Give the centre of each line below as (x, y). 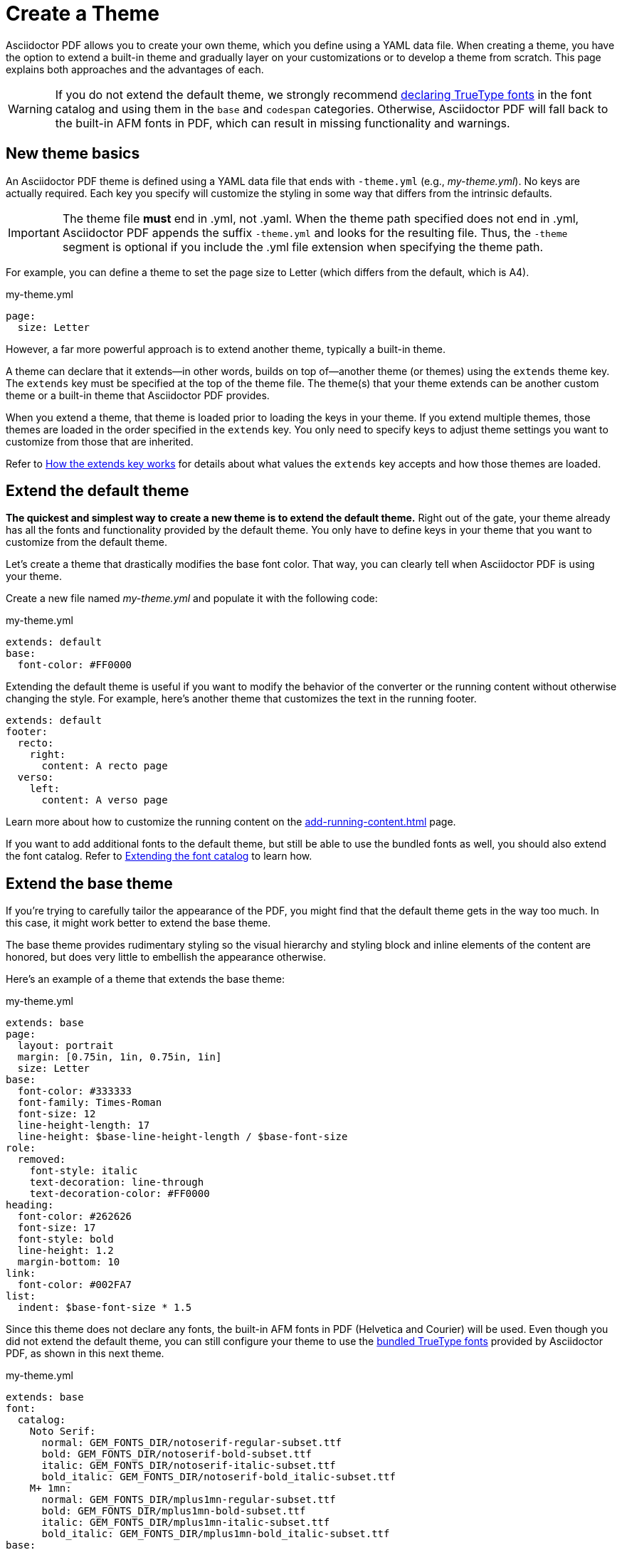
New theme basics (73, 154)
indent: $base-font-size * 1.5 (105, 1308)
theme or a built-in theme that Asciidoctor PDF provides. (138, 395)
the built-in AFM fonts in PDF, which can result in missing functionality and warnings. (283, 123)
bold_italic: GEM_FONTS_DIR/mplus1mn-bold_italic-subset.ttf (216, 1534)
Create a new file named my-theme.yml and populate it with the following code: (192, 599)
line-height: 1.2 (65, 1251)
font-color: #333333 (75, 1091)
